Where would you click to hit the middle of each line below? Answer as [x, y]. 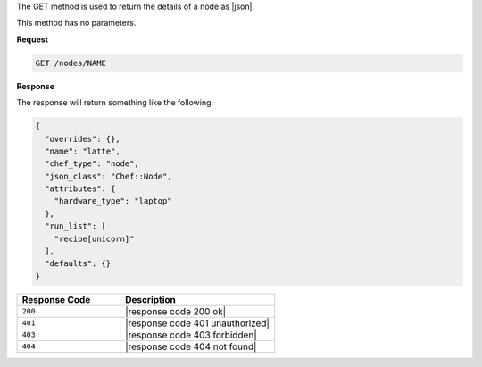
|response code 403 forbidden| [191, 335]
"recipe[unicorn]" [94, 238]
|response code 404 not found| [191, 346]
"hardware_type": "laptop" [113, 201]
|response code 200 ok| [176, 311]
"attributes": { [80, 189]
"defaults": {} [78, 264]
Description [150, 299]
